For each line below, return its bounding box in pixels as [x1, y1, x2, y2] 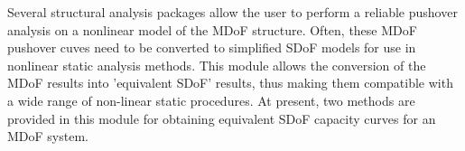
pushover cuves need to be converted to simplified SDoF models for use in [7, 38, 416, 57]
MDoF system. [7, 127, 88, 146]
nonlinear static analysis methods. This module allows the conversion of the [7, 55, 426, 74]
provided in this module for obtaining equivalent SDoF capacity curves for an [7, 109, 436, 127]
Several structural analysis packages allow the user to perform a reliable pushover [7, 3, 458, 21]
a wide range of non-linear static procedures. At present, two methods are [7, 90, 415, 109]
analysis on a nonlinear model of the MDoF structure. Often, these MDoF [7, 20, 417, 39]
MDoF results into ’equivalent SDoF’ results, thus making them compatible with [7, 73, 453, 92]
